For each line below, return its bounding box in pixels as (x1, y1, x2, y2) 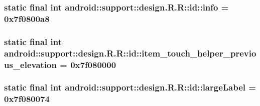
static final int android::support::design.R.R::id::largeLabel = (4, 81, 256, 93)
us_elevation (4, 58, 57, 70)
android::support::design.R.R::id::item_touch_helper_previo (4, 46, 256, 59)
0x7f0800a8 (4, 12, 50, 24)
